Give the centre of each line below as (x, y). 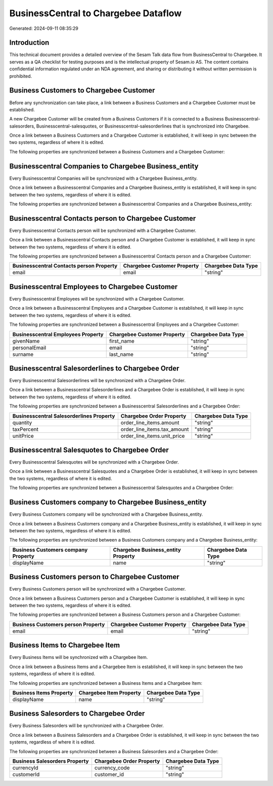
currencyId (26, 768)
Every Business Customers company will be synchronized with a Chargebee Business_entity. (106, 514)
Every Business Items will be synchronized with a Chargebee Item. (79, 657)
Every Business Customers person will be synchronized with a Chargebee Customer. (98, 589)
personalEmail (29, 348)
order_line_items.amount (150, 423)
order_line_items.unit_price (153, 436)
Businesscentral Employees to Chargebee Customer (94, 287)
